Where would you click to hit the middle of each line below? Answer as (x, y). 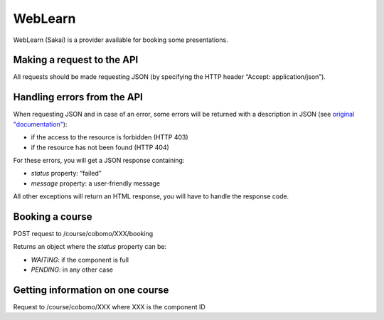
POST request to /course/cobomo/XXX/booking (83, 234)
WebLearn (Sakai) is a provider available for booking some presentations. (121, 40)
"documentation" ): (40, 124)
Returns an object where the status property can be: (90, 247)
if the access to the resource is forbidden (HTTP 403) (110, 137)
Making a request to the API (76, 60)
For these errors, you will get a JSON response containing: (99, 160)
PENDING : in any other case (72, 270)
